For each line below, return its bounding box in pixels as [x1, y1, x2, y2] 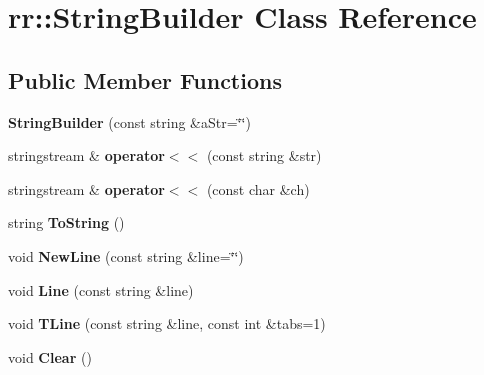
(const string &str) [206, 145, 322, 166]
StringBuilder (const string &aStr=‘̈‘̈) [8, 111, 251, 132]
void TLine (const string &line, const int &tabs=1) [8, 313, 326, 334]
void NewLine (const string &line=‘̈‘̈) [8, 245, 244, 266]
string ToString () [8, 212, 125, 233]
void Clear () [8, 346, 92, 367]
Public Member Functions [8, 64, 282, 95]
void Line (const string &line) [8, 279, 194, 300]
